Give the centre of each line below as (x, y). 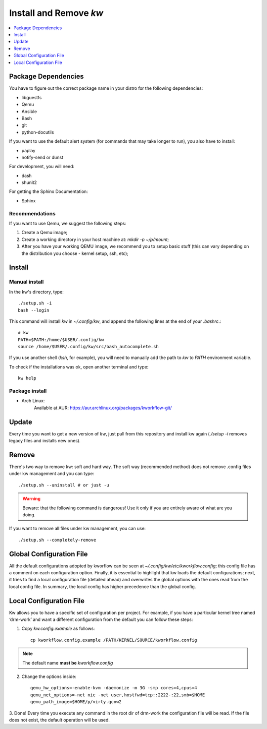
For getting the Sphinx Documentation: (49, 191)
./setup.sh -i (35, 303)
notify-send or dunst (43, 157)
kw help (27, 378)
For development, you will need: (42, 167)
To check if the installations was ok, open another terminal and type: (79, 366)
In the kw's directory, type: (36, 292)
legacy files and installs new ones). (45, 441)
